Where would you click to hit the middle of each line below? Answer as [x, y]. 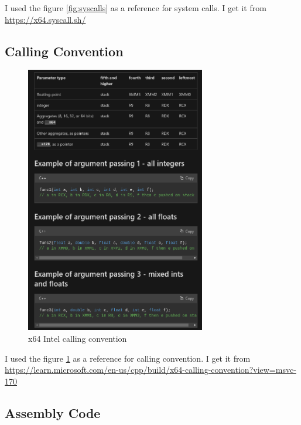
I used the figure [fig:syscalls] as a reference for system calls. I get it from [136, 8]
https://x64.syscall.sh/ [45, 19]
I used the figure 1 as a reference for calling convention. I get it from [128, 358]
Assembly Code [53, 412]
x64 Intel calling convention [78, 338]
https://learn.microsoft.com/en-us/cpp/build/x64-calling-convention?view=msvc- [150, 370]
